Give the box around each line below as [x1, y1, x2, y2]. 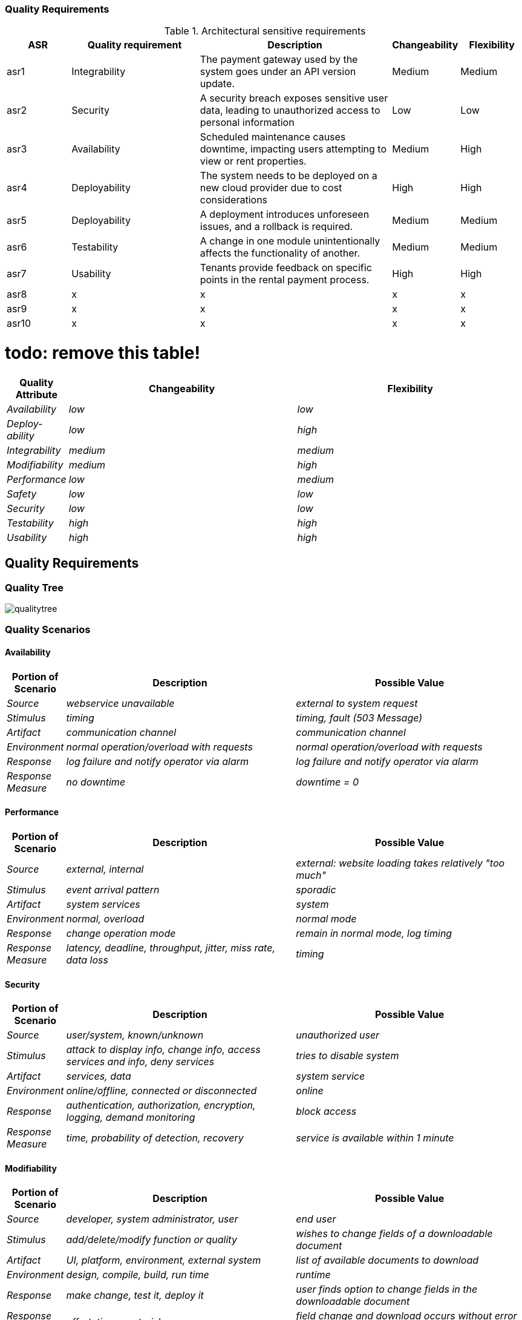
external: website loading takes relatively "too [296, 856, 505, 869]
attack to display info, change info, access [66, 1043, 261, 1056]
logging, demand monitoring [66, 1111, 195, 1124]
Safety [7, 487, 37, 500]
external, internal [66, 862, 144, 875]
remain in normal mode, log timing [296, 927, 452, 939]
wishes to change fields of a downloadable [296, 1227, 493, 1240]
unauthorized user [296, 1029, 380, 1042]
